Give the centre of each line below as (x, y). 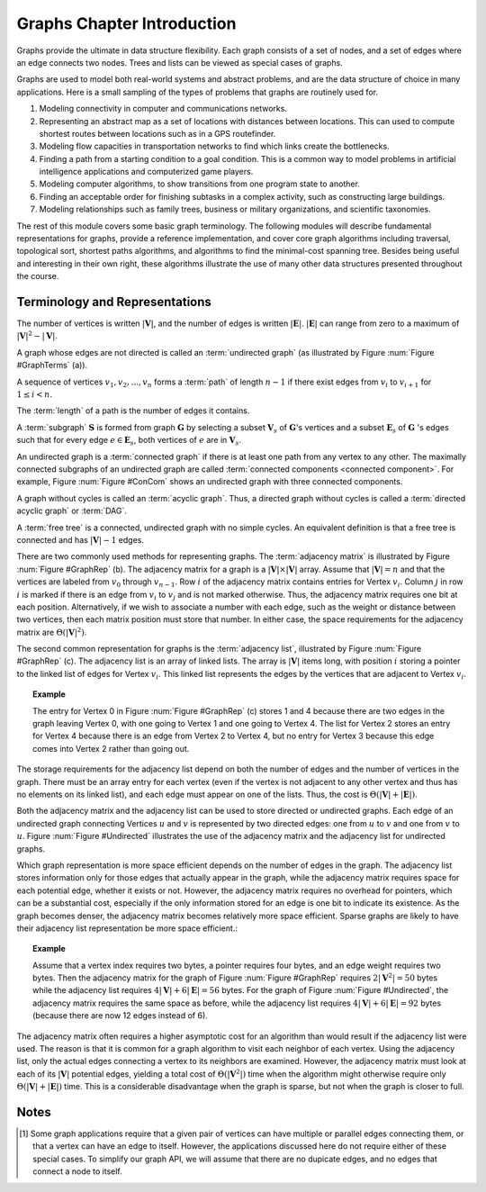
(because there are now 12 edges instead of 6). (121, 1016)
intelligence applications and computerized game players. (146, 172)
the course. (38, 276)
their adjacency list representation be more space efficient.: (127, 928)
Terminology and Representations (114, 302)
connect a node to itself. (78, 1171)
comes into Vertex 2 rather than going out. (111, 748)
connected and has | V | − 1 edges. (80, 539)
